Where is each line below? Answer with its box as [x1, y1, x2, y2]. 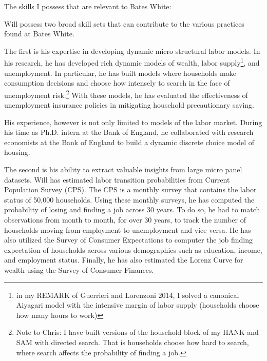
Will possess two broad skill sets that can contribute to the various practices [4, 18, 244, 29]
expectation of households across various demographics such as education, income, [4, 244, 262, 255]
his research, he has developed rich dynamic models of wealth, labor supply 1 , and [4, 56, 260, 68]
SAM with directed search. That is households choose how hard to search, [16, 336, 249, 347]
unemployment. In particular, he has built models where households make [4, 67, 236, 78]
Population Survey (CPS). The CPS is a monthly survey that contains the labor [4, 184, 257, 195]
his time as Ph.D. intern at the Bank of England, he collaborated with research [4, 127, 254, 137]
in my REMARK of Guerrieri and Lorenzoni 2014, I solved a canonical [16, 289, 239, 300]
